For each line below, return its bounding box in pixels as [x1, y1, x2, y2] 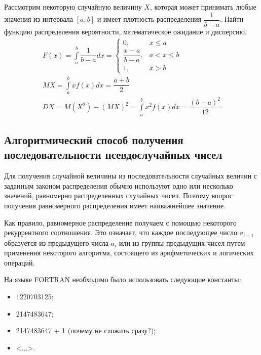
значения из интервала [4, 14, 73, 24]
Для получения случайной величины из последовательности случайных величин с [4, 170, 257, 181]
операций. [4, 257, 35, 268]
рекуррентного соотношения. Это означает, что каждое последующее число [4, 227, 237, 238]
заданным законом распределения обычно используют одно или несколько [4, 180, 233, 191]
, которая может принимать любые [150, 2, 256, 12]
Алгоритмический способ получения [4, 131, 183, 147]
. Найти [220, 14, 244, 24]
